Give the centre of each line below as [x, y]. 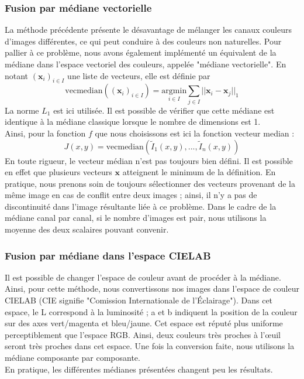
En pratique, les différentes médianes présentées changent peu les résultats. [139, 369]
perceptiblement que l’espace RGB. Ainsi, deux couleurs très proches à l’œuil [143, 334]
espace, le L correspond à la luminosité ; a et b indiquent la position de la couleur [151, 311]
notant [17, 75]
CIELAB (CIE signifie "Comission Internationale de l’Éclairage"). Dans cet [139, 300]
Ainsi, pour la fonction [45, 133]
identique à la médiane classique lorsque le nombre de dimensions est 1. [133, 122]
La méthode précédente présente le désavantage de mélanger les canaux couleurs [148, 30]
